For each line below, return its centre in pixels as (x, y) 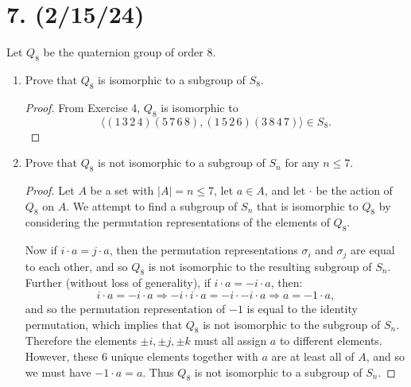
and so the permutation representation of (125, 308)
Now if (41, 250)
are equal (373, 250)
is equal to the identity (302, 308)
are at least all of (313, 356)
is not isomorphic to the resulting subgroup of (260, 266)
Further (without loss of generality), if (118, 283)
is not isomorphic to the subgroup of (292, 324)
